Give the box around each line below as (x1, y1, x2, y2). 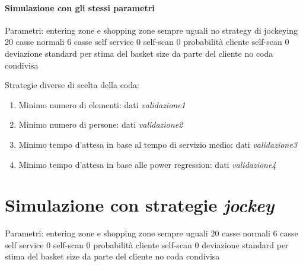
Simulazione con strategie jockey (5, 193, 275, 218)
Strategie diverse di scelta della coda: (5, 79, 139, 91)
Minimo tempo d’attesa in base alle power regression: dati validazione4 (18, 158, 276, 170)
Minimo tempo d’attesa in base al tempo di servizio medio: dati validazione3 (18, 138, 297, 150)
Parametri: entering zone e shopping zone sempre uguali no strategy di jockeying (5, 24, 298, 36)
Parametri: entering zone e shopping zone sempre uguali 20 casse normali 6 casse (5, 227, 298, 239)
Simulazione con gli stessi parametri (5, 1, 155, 14)
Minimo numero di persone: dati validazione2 (18, 118, 183, 131)
